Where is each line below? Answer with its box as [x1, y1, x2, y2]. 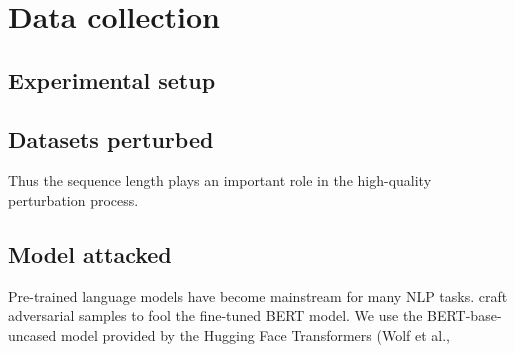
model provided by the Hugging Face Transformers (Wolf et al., [60, 324, 450, 345]
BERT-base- [427, 305, 502, 326]
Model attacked [8, 238, 172, 269]
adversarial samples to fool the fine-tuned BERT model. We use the [8, 305, 423, 326]
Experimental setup [8, 64, 216, 95]
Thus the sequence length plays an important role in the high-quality [8, 170, 432, 191]
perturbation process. [8, 189, 139, 210]
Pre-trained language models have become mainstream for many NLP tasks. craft [8, 285, 508, 306]
